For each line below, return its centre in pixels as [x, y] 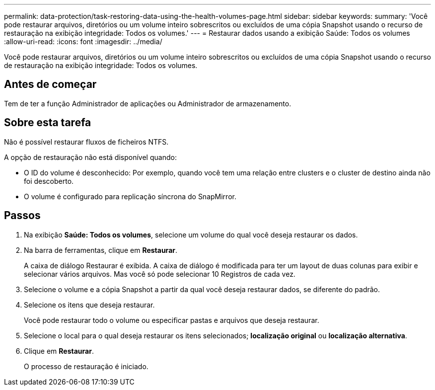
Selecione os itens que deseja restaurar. [89, 305]
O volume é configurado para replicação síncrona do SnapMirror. [130, 196]
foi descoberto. [49, 181]
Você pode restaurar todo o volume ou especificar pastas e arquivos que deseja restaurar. [172, 320]
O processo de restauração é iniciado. [86, 366]
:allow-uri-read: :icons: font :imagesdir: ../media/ [83, 41]
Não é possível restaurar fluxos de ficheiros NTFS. [86, 142]
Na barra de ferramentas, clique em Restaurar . [101, 250]
